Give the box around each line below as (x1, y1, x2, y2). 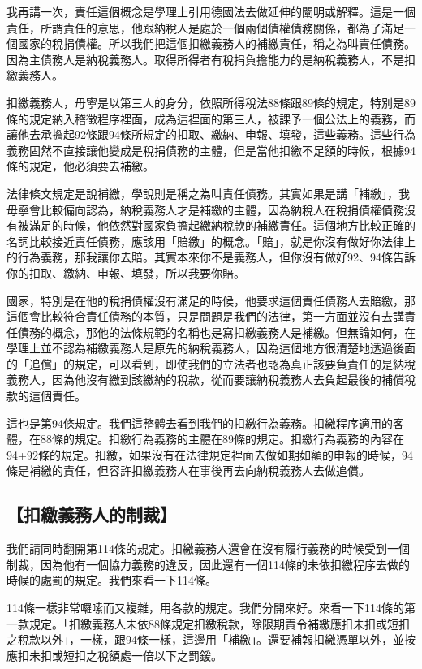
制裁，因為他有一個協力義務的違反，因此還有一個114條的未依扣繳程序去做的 (6, 555, 410, 572)
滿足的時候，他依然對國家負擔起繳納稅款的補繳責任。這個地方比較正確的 (28, 217, 416, 234)
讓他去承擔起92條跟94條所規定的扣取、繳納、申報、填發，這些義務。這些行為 (6, 126, 416, 143)
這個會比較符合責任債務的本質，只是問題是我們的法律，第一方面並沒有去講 (6, 308, 404, 325)
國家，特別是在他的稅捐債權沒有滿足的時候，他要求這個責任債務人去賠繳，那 (6, 291, 416, 309)
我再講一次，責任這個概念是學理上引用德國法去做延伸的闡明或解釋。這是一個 (6, 3, 416, 19)
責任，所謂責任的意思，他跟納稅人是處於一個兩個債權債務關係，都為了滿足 (6, 19, 404, 36)
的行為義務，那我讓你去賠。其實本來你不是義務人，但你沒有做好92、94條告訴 (6, 248, 416, 265)
